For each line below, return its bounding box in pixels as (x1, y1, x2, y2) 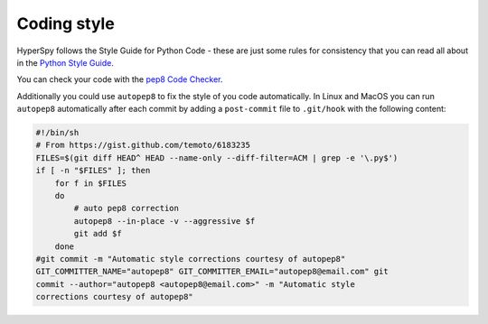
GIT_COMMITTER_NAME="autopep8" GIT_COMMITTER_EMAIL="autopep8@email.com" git (35, 266, 389, 277)
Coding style (16, 14, 115, 33)
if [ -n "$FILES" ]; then (35, 165, 151, 176)
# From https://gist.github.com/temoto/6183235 (35, 140, 250, 151)
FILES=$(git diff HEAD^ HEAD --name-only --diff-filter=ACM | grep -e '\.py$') (35, 153, 399, 162)
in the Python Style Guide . (16, 57, 115, 68)
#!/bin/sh (35, 127, 80, 138)
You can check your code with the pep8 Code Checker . (16, 74, 223, 85)
